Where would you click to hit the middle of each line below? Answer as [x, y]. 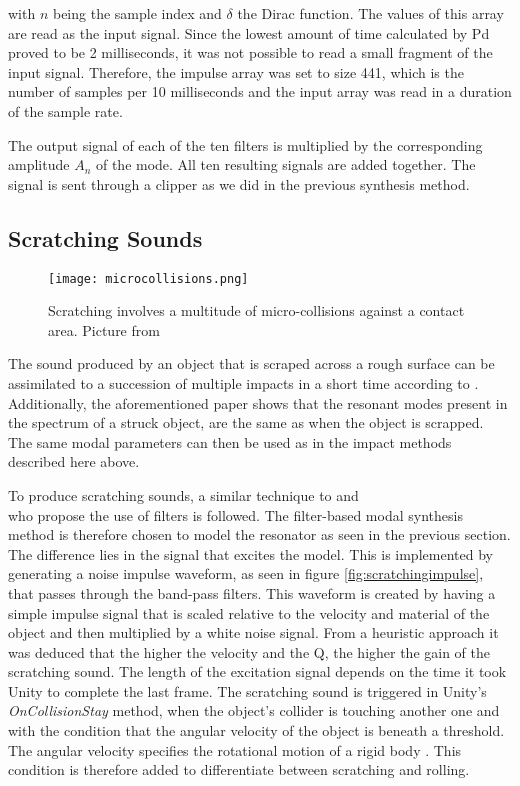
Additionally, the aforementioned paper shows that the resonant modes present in [258, 402]
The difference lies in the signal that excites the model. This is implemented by [250, 553]
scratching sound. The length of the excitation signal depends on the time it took [257, 671]
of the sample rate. [65, 110]
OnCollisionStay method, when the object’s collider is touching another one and [254, 710]
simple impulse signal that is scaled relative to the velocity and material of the [249, 612]
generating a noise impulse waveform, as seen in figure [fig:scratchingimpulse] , [246, 573]
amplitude [39, 164]
